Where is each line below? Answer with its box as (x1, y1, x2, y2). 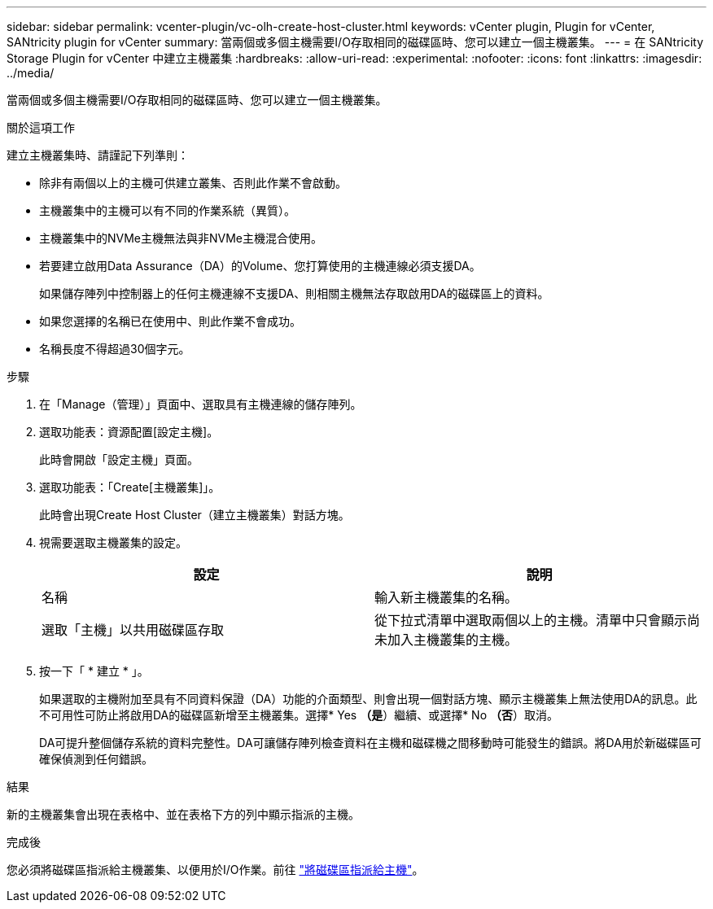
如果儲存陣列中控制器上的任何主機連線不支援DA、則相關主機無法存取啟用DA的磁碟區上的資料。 (39, 286, 549, 300)
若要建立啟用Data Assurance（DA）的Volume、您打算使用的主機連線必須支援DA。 (39, 259, 481, 273)
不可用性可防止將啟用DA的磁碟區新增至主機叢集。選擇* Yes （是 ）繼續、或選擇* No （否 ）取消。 (39, 708, 558, 722)
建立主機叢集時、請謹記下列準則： (7, 148, 189, 162)
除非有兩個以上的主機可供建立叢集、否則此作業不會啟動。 (39, 176, 347, 190)
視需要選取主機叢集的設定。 (39, 535, 187, 549)
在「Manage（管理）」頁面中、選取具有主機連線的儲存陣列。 (39, 397, 362, 411)
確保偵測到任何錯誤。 (39, 752, 153, 766)
